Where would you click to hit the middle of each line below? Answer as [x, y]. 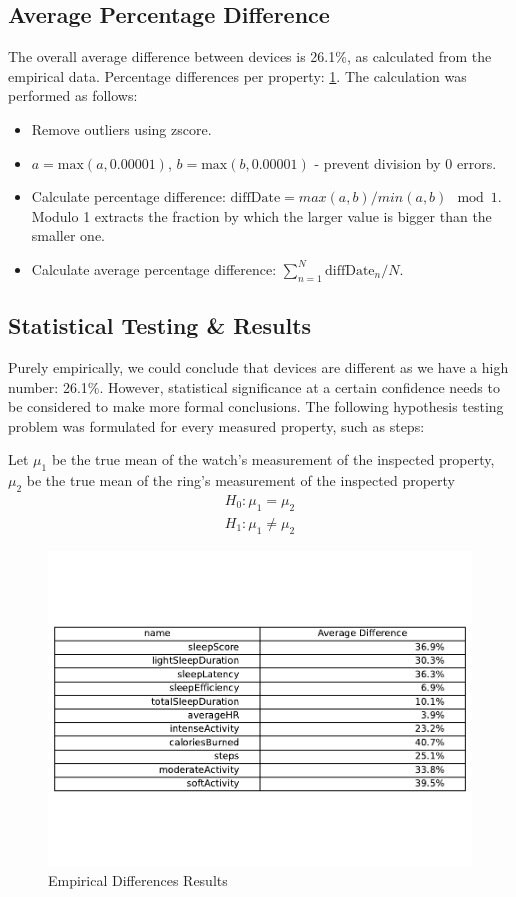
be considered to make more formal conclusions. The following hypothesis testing [256, 406]
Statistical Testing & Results [160, 325]
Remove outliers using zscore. [121, 128]
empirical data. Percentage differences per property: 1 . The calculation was [237, 75]
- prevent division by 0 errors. [405, 162]
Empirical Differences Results [138, 880]
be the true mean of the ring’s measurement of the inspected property [240, 480]
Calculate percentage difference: [128, 196]
